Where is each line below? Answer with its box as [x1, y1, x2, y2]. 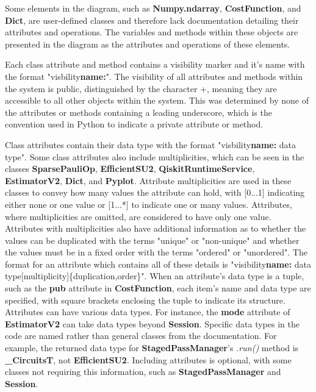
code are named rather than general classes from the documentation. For [5, 329, 277, 342]
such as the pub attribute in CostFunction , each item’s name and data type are [5, 282, 311, 294]
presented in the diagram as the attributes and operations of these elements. [5, 37, 290, 50]
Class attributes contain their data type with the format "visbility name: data [5, 138, 296, 151]
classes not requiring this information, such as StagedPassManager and [5, 365, 281, 378]
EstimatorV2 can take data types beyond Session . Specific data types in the [5, 317, 300, 330]
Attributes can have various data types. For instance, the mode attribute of [5, 305, 290, 318]
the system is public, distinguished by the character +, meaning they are [5, 82, 277, 94]
